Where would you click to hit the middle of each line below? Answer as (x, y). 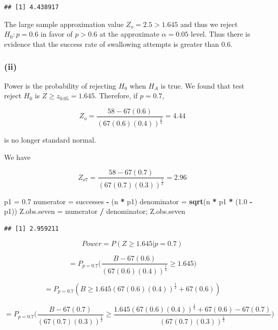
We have (17, 157)
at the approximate (129, 34)
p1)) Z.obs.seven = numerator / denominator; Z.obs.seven (95, 211)
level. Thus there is (220, 34)
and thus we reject (209, 24)
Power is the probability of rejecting (60, 85)
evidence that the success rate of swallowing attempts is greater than (112, 44)
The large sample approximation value (64, 24)
